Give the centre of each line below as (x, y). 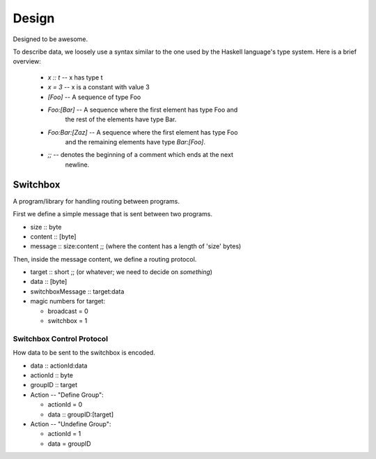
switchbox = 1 (68, 321)
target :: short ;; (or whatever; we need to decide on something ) (121, 272)
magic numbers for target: (68, 301)
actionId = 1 (64, 434)
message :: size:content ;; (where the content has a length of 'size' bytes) (136, 246)
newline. (77, 165)
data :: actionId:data (59, 366)
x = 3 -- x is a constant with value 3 (99, 87)
